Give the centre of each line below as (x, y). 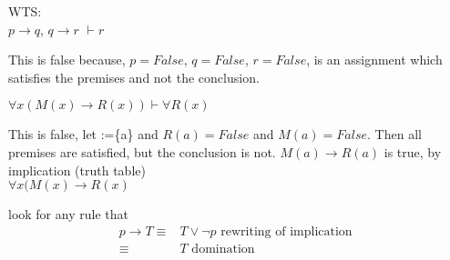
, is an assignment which (374, 60)
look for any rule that (68, 214)
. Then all (394, 134)
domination (223, 249)
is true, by (413, 151)
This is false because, (67, 60)
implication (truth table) (77, 170)
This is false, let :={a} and (83, 134)
